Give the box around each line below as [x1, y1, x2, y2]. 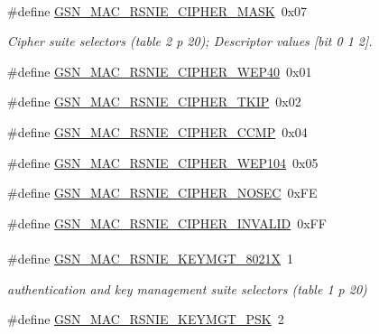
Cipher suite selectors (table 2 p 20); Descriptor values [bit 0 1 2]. [7, 32, 373, 51]
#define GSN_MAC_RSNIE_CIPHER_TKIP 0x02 [7, 92, 301, 111]
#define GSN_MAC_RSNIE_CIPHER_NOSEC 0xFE [7, 183, 318, 202]
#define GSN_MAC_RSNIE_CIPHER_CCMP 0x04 [7, 122, 308, 141]
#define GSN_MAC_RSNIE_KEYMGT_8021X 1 [7, 248, 293, 267]
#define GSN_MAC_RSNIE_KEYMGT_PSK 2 [7, 310, 284, 329]
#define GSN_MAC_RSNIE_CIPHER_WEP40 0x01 [7, 61, 312, 80]
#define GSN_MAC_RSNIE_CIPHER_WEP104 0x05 [7, 153, 319, 172]
